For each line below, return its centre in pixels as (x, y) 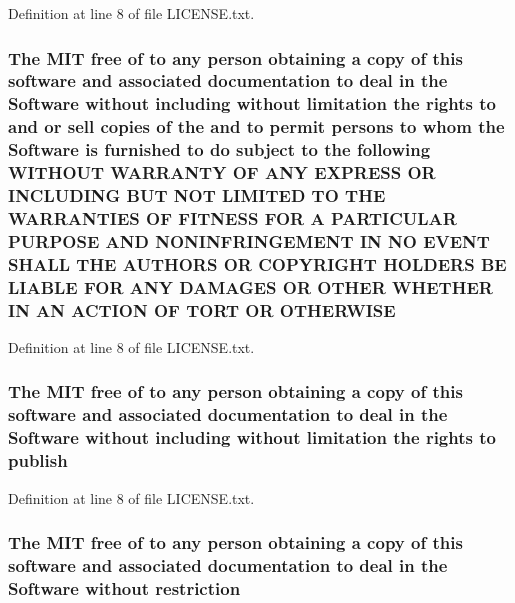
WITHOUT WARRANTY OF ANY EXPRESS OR (222, 172)
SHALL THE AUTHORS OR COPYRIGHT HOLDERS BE (257, 263)
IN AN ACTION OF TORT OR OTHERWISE (202, 309)
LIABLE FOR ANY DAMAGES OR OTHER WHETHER (250, 286)
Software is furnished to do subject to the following (219, 149)
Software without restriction (124, 587)
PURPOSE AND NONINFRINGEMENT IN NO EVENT (249, 240)
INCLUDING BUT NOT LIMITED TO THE (197, 195)
